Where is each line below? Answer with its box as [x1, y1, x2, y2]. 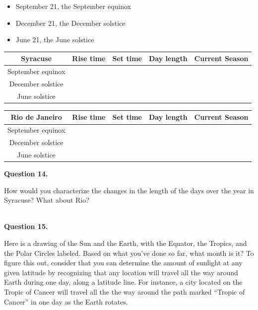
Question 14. [4, 168, 48, 179]
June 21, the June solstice [15, 34, 94, 45]
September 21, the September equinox [15, 1, 131, 11]
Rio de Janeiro [10, 112, 62, 122]
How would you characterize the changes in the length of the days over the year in [4, 185, 254, 195]
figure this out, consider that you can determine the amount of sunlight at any [4, 257, 243, 268]
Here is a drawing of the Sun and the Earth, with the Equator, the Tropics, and [4, 238, 247, 248]
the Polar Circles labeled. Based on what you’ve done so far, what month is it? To [4, 247, 254, 258]
